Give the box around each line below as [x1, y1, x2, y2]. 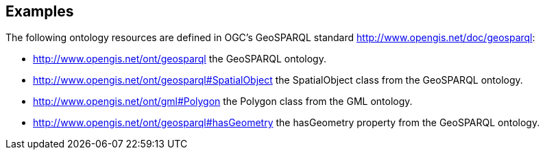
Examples [5, 3, 74, 20]
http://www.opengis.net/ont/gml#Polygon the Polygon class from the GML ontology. [33, 95, 413, 108]
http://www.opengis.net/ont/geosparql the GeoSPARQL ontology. [33, 53, 326, 65]
